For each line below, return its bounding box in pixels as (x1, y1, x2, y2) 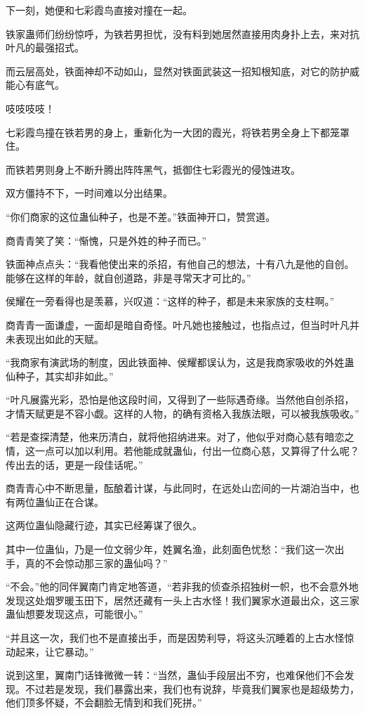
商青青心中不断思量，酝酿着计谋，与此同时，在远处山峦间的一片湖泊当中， (6, 481, 350, 495)
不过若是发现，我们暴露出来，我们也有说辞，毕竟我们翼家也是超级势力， (25, 681, 359, 696)
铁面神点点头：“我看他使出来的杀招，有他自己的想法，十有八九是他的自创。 (6, 257, 354, 271)
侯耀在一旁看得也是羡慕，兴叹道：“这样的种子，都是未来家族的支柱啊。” (6, 294, 335, 309)
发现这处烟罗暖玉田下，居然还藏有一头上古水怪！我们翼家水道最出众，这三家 (6, 592, 359, 607)
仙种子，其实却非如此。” (6, 368, 114, 383)
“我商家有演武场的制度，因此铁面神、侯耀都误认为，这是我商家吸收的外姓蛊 (6, 355, 354, 370)
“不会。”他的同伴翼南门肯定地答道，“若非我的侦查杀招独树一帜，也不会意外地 (6, 579, 359, 594)
